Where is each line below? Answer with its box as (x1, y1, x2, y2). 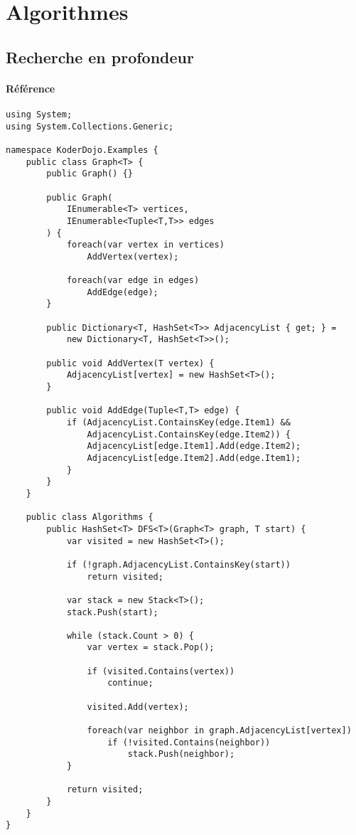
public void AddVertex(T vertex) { (46, 358, 215, 368)
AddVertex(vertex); (87, 251, 179, 262)
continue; (107, 678, 153, 688)
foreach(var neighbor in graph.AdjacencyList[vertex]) (87, 725, 352, 736)
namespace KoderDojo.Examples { (6, 144, 158, 155)
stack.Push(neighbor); (127, 749, 235, 760)
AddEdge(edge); (87, 287, 158, 297)
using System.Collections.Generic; (6, 121, 174, 132)
